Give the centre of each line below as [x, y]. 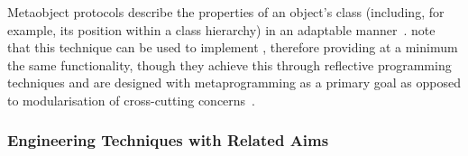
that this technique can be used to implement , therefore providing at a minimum [233, 47]
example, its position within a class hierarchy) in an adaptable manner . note [221, 29]
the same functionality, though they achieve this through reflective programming [229, 64]
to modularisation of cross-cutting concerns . [132, 100]
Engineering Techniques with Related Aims [168, 140]
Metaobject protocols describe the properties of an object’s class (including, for [226, 12]
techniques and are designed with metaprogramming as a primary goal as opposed [234, 83]
